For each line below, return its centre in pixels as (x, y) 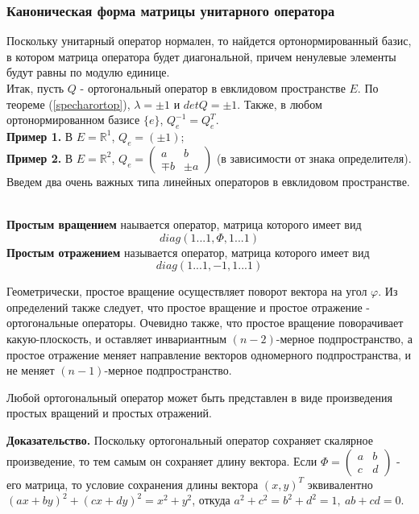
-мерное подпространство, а (344, 338)
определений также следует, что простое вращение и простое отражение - (189, 307)
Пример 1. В (40, 136)
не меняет (31, 370)
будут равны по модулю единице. (88, 72)
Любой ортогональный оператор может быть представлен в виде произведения (199, 397)
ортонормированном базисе (73, 120)
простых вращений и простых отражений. (109, 413)
